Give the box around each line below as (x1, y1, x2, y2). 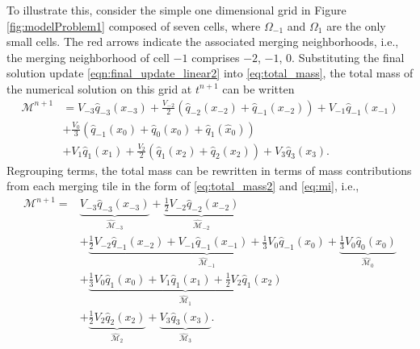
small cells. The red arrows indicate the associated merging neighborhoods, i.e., (6, 33, 399, 50)
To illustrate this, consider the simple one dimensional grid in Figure (6, 2, 346, 18)
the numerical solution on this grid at (6, 80, 192, 97)
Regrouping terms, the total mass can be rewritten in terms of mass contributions (6, 161, 412, 178)
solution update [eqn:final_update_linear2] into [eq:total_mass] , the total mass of (6, 64, 414, 81)
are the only (326, 17, 386, 34)
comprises (191, 48, 240, 65)
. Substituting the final (292, 48, 405, 65)
